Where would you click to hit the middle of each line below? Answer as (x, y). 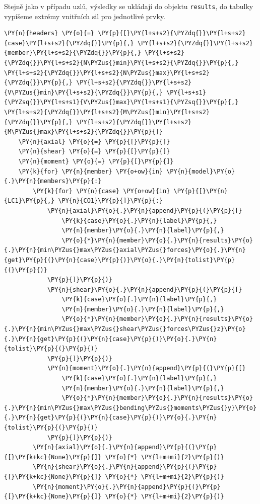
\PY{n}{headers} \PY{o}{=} (49, 33)
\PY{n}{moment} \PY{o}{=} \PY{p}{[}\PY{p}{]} (96, 161)
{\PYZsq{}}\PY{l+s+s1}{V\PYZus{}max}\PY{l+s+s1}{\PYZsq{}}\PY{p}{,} (121, 102)
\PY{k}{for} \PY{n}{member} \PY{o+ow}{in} (90, 171)
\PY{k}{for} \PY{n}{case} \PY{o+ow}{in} (102, 191)
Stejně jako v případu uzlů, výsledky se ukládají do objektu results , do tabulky (129, 6)
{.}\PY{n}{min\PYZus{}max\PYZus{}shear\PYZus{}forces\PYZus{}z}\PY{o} (125, 329)
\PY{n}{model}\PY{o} (201, 171)
